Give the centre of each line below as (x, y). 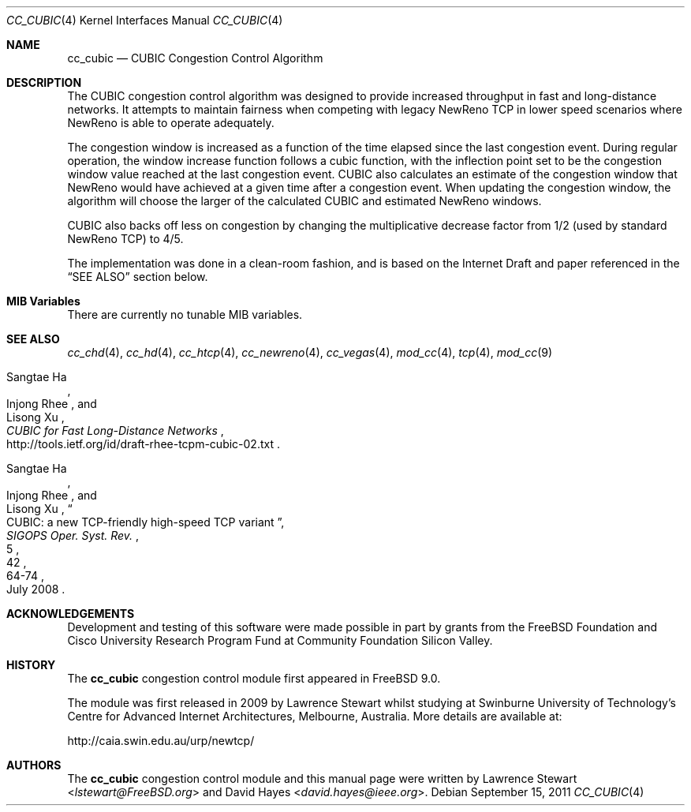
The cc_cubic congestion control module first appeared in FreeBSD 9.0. (254, 678)
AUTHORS (34, 765)
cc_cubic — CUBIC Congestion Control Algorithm (195, 58)
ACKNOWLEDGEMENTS (71, 614)
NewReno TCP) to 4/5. (125, 239)
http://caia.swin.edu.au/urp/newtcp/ (161, 741)
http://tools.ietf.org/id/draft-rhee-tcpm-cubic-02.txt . (143, 444)
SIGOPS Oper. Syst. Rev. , (73, 535)
